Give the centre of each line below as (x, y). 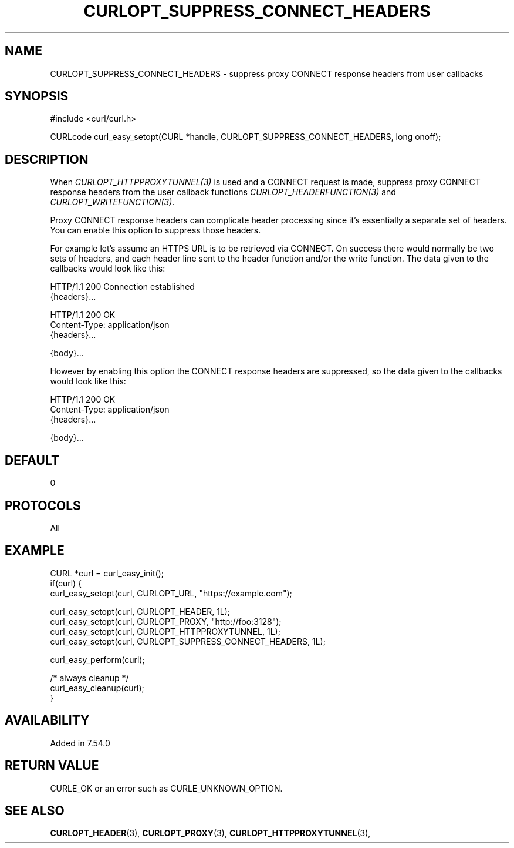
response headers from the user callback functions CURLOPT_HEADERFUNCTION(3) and (223, 192)
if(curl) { (66, 583)
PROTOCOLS (43, 505)
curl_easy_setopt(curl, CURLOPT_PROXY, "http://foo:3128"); (166, 621)
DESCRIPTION (47, 159)
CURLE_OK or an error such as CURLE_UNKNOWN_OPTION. (166, 788)
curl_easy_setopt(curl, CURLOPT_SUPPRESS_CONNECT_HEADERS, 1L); (188, 641)
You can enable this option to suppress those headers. (155, 230)
